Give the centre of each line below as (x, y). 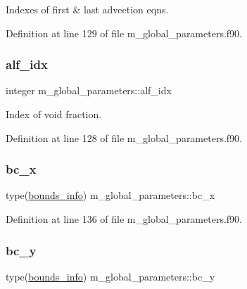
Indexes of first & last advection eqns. (87, 9)
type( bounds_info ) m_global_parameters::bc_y (110, 276)
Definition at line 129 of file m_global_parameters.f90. (124, 33)
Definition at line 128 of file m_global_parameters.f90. (124, 137)
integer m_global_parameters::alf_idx (89, 90)
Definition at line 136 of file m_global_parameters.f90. (124, 219)
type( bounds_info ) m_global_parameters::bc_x (110, 195)
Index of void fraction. (54, 114)
